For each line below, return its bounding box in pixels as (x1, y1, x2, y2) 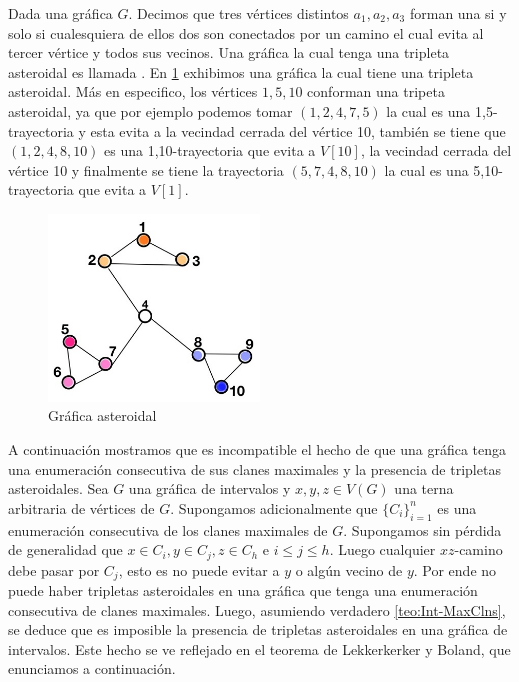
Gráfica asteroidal (48, 405, 157, 426)
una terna (394, 478, 454, 499)
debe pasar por (8, 559, 100, 580)
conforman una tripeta (307, 81, 445, 102)
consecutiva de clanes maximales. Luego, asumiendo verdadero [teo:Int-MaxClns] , (8, 599, 506, 620)
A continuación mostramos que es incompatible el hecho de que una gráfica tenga (8, 438, 507, 459)
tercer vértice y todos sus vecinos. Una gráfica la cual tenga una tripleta (8, 42, 450, 63)
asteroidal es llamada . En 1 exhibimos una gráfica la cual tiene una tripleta (8, 61, 474, 82)
